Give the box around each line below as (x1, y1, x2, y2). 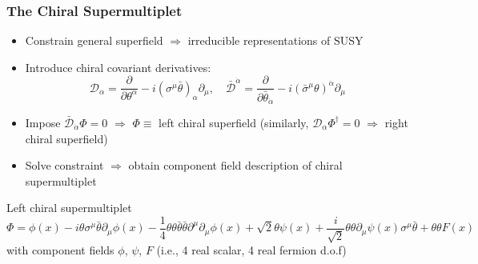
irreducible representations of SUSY (187, 32, 364, 49)
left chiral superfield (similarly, (159, 114, 309, 130)
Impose (25, 114, 61, 130)
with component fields (6, 242, 114, 258)
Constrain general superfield (25, 32, 163, 49)
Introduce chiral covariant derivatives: (25, 58, 211, 75)
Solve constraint (25, 157, 104, 174)
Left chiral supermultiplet (6, 199, 132, 216)
